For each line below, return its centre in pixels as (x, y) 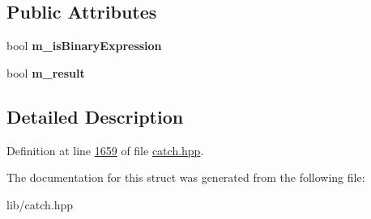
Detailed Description (95, 116)
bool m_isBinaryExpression (84, 46)
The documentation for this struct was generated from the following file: (186, 177)
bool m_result (46, 72)
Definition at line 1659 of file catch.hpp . (105, 150)
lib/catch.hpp (40, 204)
